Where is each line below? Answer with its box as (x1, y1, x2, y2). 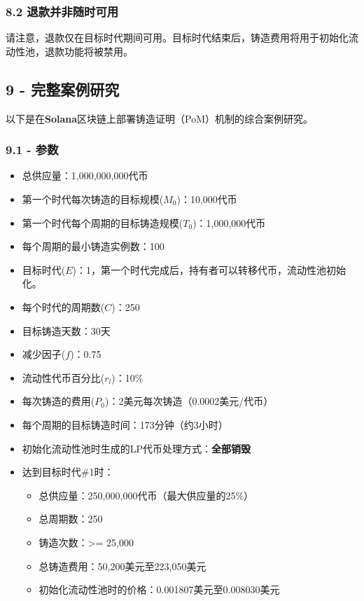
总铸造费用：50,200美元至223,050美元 (38, 558, 206, 573)
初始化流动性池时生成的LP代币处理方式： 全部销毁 (22, 441, 251, 455)
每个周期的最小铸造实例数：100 (22, 239, 164, 254)
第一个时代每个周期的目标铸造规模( (22, 215, 183, 230)
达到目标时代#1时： (22, 464, 114, 479)
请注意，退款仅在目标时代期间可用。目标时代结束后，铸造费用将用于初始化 (6, 30, 349, 45)
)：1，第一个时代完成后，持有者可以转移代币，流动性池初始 (72, 262, 346, 277)
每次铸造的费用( (22, 394, 95, 408)
